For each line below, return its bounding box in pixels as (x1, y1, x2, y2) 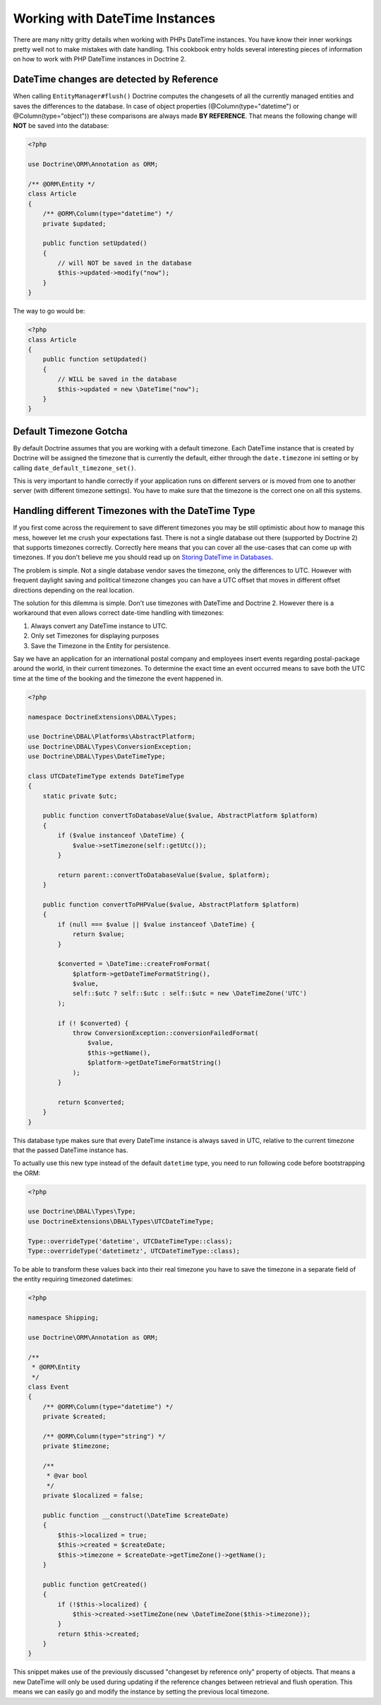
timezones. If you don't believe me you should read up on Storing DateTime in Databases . (13, 553, 274, 561)
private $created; (42, 1413, 107, 1420)
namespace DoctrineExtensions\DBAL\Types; (28, 713, 177, 721)
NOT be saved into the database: (13, 121, 109, 130)
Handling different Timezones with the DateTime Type (13, 505, 255, 517)
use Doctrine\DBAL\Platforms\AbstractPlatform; (28, 733, 195, 741)
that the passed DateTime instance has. (13, 1146, 128, 1154)
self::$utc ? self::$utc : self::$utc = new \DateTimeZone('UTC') (72, 989, 307, 998)
